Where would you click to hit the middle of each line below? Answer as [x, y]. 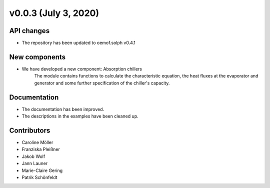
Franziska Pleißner [41, 149]
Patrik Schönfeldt [39, 177]
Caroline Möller [37, 142]
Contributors [30, 130]
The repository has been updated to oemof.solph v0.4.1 [79, 43]
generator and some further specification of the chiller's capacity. [102, 83]
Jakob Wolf [33, 156]
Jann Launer [35, 163]
